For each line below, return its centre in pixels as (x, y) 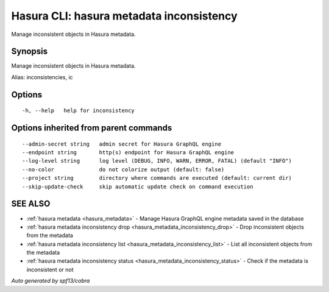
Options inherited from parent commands (92, 128)
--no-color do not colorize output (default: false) (123, 169)
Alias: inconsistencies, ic (42, 77)
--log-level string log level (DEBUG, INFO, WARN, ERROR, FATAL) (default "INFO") (157, 161)
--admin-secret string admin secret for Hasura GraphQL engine (122, 144)
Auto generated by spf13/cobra (51, 281)
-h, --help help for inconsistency (79, 111)
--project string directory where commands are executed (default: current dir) (157, 178)
